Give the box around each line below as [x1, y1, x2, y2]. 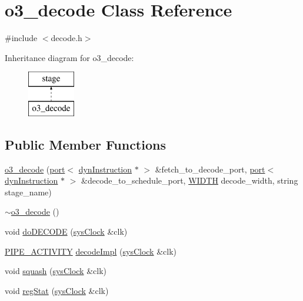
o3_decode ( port [5, 163, 65, 175]
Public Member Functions [5, 135, 166, 153]
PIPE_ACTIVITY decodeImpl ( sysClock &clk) [5, 245, 177, 257]
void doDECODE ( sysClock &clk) [5, 225, 128, 238]
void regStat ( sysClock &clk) [5, 284, 109, 296]
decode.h [51, 32, 82, 44]
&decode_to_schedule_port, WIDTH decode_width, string [81, 174, 298, 187]
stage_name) [5, 185, 52, 198]
